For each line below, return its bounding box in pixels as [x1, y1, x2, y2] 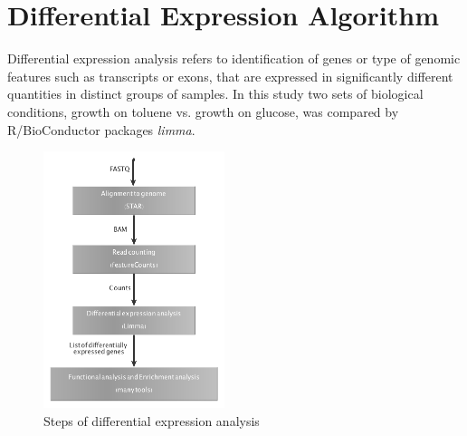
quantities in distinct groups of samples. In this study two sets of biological [7, 84, 424, 103]
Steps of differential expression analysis [43, 411, 260, 430]
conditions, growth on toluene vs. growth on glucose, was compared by [7, 102, 399, 121]
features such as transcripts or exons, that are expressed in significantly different [7, 66, 453, 85]
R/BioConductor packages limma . [7, 120, 195, 139]
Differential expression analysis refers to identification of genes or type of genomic [7, 49, 461, 68]
